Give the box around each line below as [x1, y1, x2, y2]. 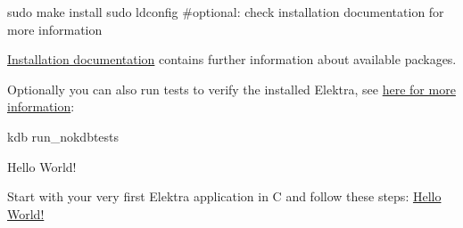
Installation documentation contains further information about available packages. [7, 50, 457, 69]
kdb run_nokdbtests [7, 126, 120, 145]
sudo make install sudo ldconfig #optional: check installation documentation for [7, 3, 444, 20]
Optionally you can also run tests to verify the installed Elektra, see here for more [7, 79, 456, 98]
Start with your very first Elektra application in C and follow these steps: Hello [7, 187, 442, 206]
